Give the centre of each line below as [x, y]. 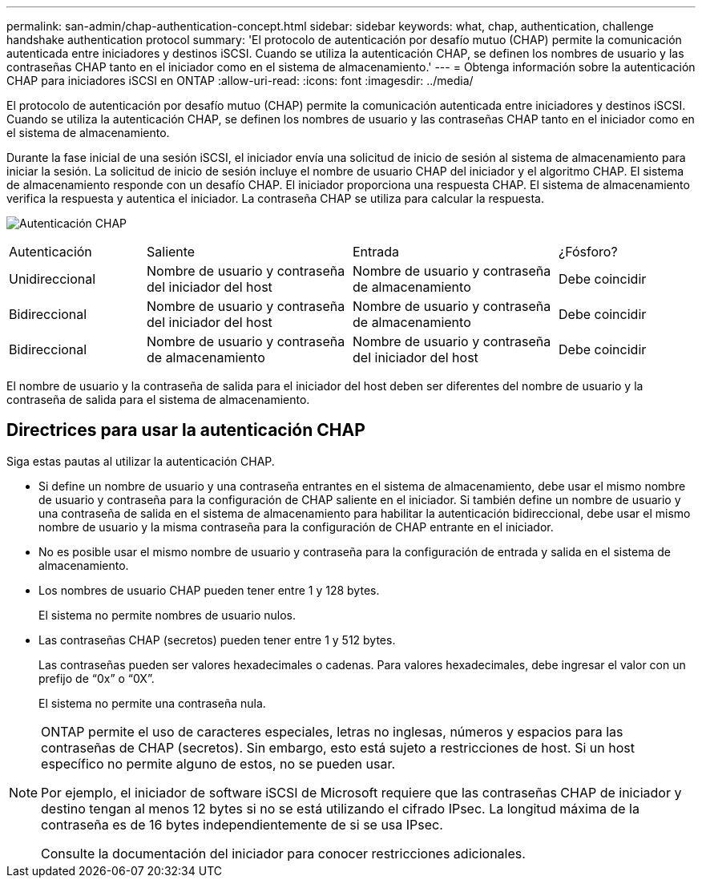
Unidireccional [52, 279]
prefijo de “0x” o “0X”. [97, 678]
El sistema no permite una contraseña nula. [152, 703]
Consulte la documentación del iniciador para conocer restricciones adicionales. [283, 853]
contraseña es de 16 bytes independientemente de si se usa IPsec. [242, 824]
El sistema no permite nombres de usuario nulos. [167, 615]
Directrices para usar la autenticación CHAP [186, 430]
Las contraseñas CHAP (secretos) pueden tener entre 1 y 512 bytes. [217, 640]
